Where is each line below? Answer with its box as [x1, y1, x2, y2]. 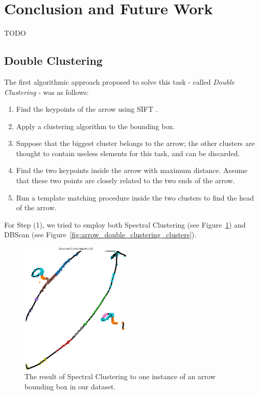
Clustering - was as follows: [4, 86, 89, 97]
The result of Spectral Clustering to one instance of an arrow [25, 371, 216, 382]
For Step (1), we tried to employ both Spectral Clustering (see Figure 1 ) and [4, 219, 246, 230]
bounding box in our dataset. [25, 381, 116, 391]
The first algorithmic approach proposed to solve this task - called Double [4, 76, 234, 87]
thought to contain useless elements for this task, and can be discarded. [16, 147, 240, 158]
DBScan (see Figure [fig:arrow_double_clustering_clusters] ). [4, 229, 197, 240]
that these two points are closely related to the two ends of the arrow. [16, 175, 235, 186]
